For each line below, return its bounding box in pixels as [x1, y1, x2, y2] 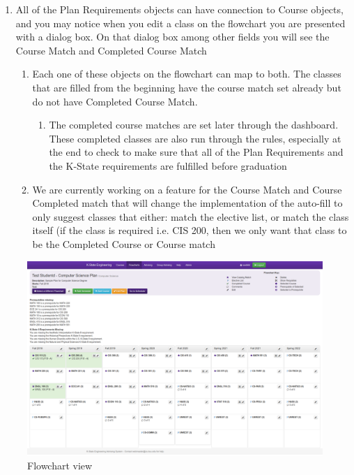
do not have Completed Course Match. [32, 94, 198, 108]
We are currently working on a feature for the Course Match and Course [32, 182, 342, 196]
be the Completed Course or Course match [32, 236, 215, 251]
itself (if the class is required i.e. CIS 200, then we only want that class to [32, 223, 347, 237]
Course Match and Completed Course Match [15, 43, 207, 57]
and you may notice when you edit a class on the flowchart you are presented [15, 15, 346, 30]
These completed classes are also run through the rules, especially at [49, 131, 341, 145]
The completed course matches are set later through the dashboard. [49, 117, 339, 132]
